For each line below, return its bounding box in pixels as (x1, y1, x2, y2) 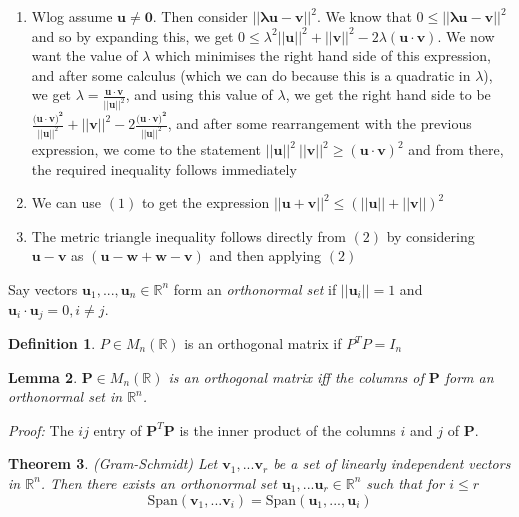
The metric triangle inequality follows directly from (31, 225, 346, 246)
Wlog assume (31, 6, 113, 26)
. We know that (316, 6, 412, 26)
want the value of (31, 45, 138, 66)
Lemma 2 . (8, 366, 78, 387)
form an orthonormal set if (173, 278, 337, 299)
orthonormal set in (8, 386, 123, 407)
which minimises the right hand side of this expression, (155, 45, 491, 66)
